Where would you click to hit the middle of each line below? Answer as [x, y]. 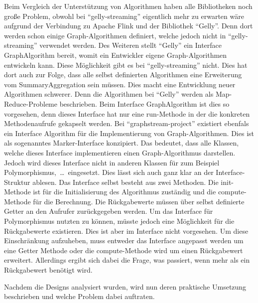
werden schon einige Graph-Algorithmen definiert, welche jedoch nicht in [115, 35]
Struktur [17, 182]
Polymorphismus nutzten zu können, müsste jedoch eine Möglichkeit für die [119, 221]
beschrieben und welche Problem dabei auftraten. [79, 296]
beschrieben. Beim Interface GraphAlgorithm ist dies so [144, 103]
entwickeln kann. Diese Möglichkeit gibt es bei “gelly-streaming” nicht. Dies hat [126, 65]
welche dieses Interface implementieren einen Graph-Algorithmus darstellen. [120, 152]
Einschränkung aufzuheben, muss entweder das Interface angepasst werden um [124, 240]
